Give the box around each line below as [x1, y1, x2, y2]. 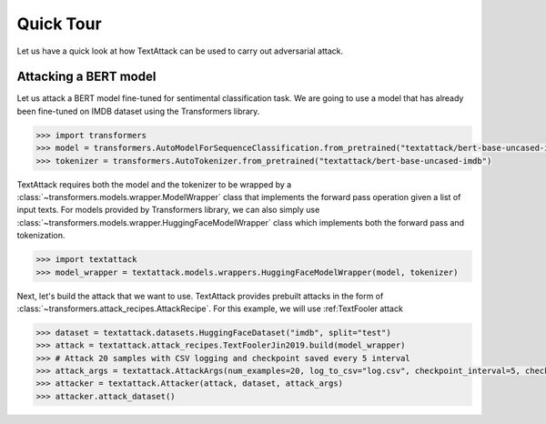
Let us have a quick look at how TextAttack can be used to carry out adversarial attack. [16, 45, 344, 56]
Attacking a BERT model [16, 69, 157, 85]
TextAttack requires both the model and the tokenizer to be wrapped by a [16, 178, 292, 190]
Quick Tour [16, 14, 102, 34]
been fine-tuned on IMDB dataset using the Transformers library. [16, 106, 260, 116]
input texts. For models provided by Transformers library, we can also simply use [16, 205, 320, 216]
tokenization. [16, 230, 66, 241]
